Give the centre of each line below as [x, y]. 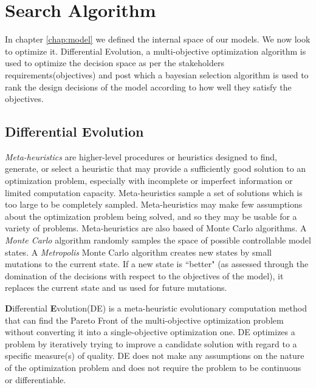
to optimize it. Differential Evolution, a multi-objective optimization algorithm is [156, 51]
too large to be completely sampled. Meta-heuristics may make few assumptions [154, 204]
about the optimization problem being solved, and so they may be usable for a [151, 216]
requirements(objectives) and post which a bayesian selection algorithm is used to [157, 74]
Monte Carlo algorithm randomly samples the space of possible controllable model [158, 240]
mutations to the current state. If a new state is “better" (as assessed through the [157, 264]
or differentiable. [36, 379]
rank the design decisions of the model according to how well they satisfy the [148, 87]
